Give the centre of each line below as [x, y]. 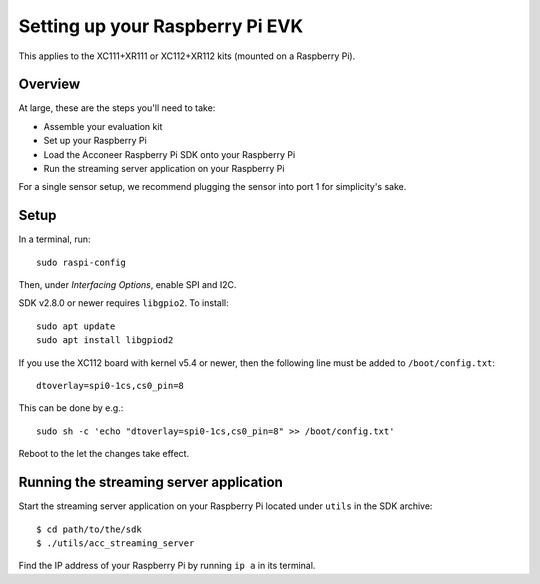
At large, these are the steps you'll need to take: [117, 108]
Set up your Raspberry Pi [95, 141]
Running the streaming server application [151, 482]
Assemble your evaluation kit [103, 126]
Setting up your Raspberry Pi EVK [161, 26]
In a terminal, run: [54, 239]
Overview [49, 84]
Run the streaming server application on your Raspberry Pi [164, 169]
